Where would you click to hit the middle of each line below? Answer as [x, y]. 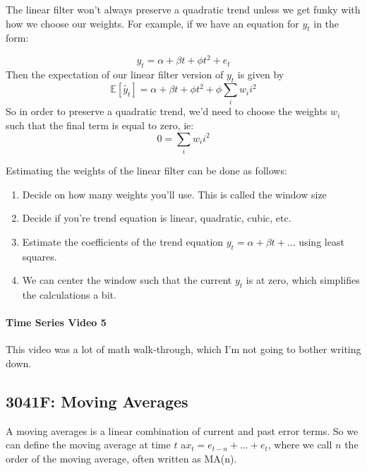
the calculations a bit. [69, 294]
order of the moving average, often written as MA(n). [121, 458]
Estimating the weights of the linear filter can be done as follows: [146, 170]
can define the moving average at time [88, 445]
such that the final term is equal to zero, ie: [100, 125]
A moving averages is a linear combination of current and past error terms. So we [182, 430]
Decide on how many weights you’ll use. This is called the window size [174, 194]
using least [321, 241]
